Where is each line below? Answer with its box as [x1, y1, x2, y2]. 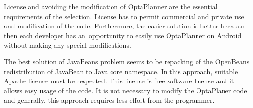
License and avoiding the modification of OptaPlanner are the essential [4, 1, 218, 11]
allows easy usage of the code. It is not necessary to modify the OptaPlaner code [4, 85, 247, 95]
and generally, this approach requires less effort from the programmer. [4, 95, 215, 105]
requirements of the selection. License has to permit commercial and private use [4, 11, 244, 21]
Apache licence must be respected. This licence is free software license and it [4, 76, 234, 86]
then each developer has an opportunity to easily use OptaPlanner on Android [4, 30, 242, 40]
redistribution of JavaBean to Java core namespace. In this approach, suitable [4, 66, 238, 76]
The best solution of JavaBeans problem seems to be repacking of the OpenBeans [4, 56, 250, 66]
